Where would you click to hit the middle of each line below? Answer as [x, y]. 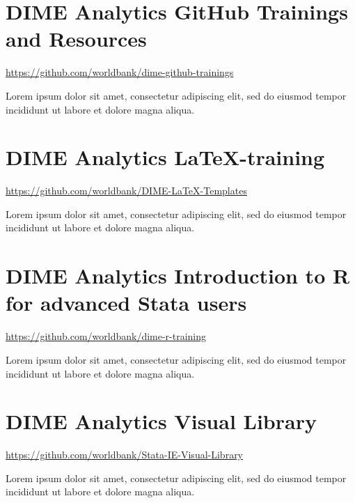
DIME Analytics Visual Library [161, 421]
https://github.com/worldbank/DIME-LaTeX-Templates [126, 191]
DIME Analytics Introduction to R [178, 276]
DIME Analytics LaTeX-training [165, 157]
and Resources [76, 39]
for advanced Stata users [126, 303]
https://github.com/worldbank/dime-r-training [106, 336]
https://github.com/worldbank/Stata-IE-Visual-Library [125, 455]
